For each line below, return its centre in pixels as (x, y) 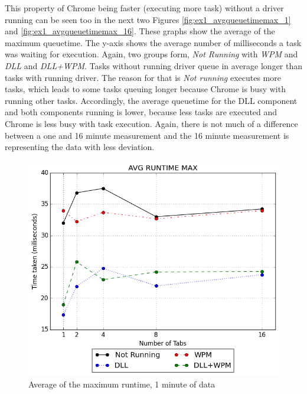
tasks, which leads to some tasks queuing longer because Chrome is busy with (145, 89)
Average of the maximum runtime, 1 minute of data (122, 384)
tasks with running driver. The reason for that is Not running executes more (143, 77)
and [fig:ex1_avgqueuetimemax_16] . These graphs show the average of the (140, 31)
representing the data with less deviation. (80, 147)
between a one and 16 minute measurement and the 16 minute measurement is (147, 135)
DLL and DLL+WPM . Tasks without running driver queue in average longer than (154, 65)
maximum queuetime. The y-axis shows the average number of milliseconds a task (153, 42)
